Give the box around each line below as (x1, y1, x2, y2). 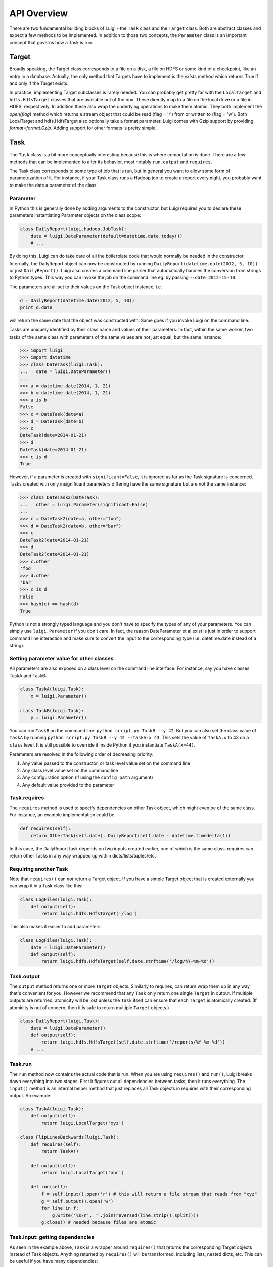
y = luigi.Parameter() (30, 715, 87, 720)
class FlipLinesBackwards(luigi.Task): (20, 1134, 119, 1140)
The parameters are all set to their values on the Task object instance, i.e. (9, 284, 162, 290)
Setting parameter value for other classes (9, 655, 114, 662)
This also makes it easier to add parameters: (9, 924, 102, 930)
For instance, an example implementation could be (9, 812, 115, 818)
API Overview (9, 8, 68, 19)
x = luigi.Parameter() (30, 693, 87, 699)
